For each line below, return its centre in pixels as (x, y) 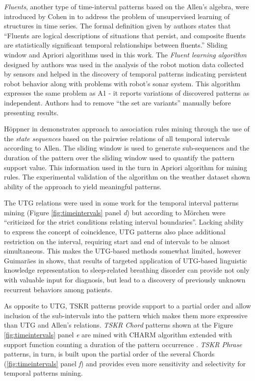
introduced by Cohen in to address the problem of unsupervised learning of (117, 16)
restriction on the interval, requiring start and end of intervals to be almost (117, 241)
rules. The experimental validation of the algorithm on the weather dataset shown (127, 177)
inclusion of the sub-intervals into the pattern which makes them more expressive (126, 315)
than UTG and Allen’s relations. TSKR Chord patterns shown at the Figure (119, 325)
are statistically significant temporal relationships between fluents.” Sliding (116, 45)
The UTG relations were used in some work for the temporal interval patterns (121, 203)
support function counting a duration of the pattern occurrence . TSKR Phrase (123, 344)
